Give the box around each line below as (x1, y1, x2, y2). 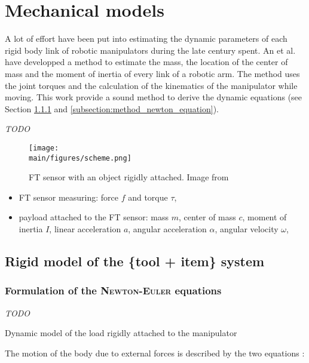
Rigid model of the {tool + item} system (5, 251, 265, 270)
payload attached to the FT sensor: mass (19, 211, 169, 223)
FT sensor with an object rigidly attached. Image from (29, 171, 229, 183)
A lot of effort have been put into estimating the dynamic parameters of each (5, 32, 287, 45)
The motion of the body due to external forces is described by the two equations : (5, 346, 305, 359)
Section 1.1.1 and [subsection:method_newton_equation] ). (5, 102, 219, 115)
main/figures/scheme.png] (29, 153, 131, 162)
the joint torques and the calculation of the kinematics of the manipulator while (5, 79, 298, 91)
